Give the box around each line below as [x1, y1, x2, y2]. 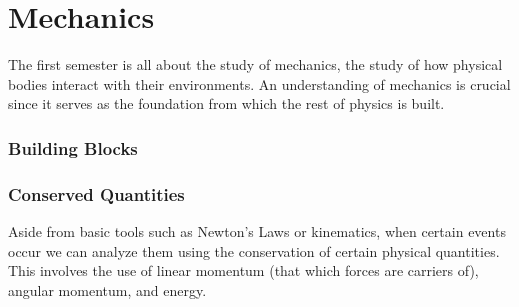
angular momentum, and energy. [8, 279, 207, 300]
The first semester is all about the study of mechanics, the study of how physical [8, 54, 503, 75]
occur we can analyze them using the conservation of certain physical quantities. [8, 240, 500, 261]
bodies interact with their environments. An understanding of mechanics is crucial [8, 73, 511, 94]
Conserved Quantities [8, 181, 185, 206]
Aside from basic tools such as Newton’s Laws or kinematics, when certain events [8, 220, 506, 241]
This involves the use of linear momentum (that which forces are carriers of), [8, 260, 479, 281]
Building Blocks [8, 135, 138, 160]
